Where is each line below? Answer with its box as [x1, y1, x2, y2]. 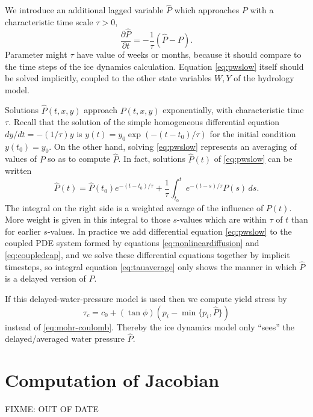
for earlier [5, 224, 41, 237]
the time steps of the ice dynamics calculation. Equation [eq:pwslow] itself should [5, 60, 304, 72]
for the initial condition [209, 127, 296, 140]
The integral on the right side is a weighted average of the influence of [5, 201, 264, 214]
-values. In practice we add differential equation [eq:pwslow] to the [47, 224, 292, 237]
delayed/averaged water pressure [5, 332, 125, 345]
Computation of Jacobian [5, 368, 220, 392]
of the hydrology [234, 72, 294, 84]
